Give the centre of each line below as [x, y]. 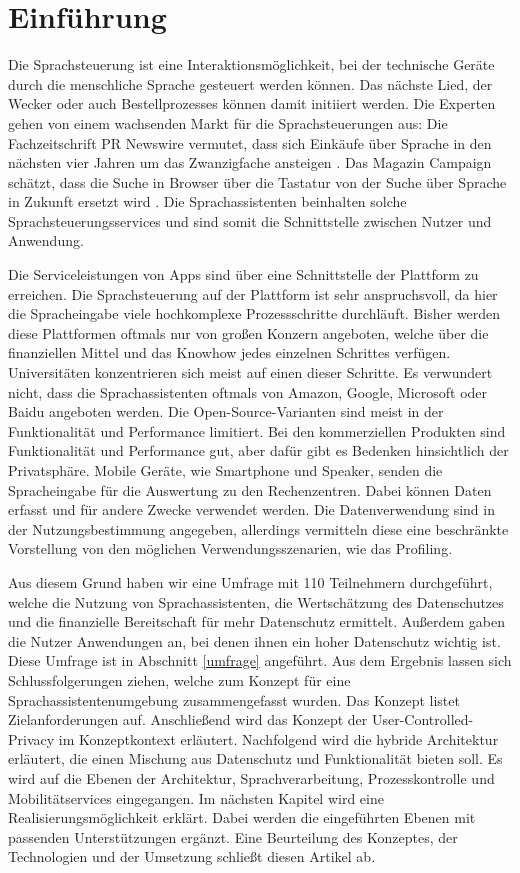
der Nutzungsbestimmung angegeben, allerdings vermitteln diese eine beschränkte [258, 528]
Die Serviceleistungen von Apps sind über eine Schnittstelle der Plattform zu [243, 274]
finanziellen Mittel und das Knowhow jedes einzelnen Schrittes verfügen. [229, 352]
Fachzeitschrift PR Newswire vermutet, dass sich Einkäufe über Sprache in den [250, 142]
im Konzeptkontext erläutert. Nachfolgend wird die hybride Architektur [278, 738]
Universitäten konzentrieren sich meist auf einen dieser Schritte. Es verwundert [250, 372]
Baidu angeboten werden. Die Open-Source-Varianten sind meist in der [226, 411]
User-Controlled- [422, 719]
